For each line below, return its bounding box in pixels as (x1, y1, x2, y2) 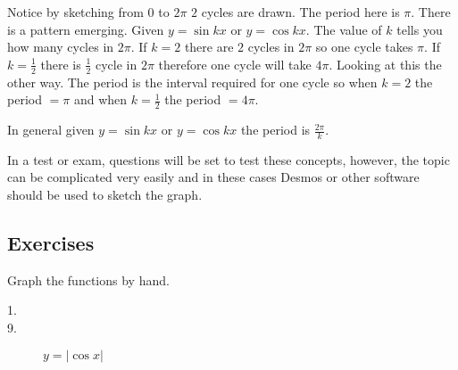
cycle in (95, 54, 137, 73)
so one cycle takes (315, 37, 413, 56)
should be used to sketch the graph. (7, 185, 203, 204)
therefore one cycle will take (158, 54, 312, 73)
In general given (7, 120, 95, 139)
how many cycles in (7, 37, 114, 56)
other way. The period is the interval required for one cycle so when (7, 72, 378, 91)
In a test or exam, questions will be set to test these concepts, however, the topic (7, 150, 450, 169)
